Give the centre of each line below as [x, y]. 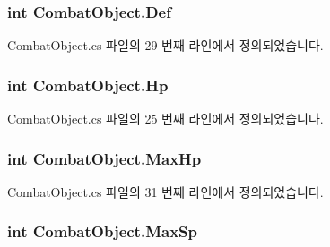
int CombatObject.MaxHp [104, 158]
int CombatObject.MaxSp [103, 231]
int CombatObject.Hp [88, 85]
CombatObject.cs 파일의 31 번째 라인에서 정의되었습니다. [165, 191]
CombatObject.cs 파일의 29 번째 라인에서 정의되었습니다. [165, 45]
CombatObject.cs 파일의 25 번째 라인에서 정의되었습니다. [165, 119]
